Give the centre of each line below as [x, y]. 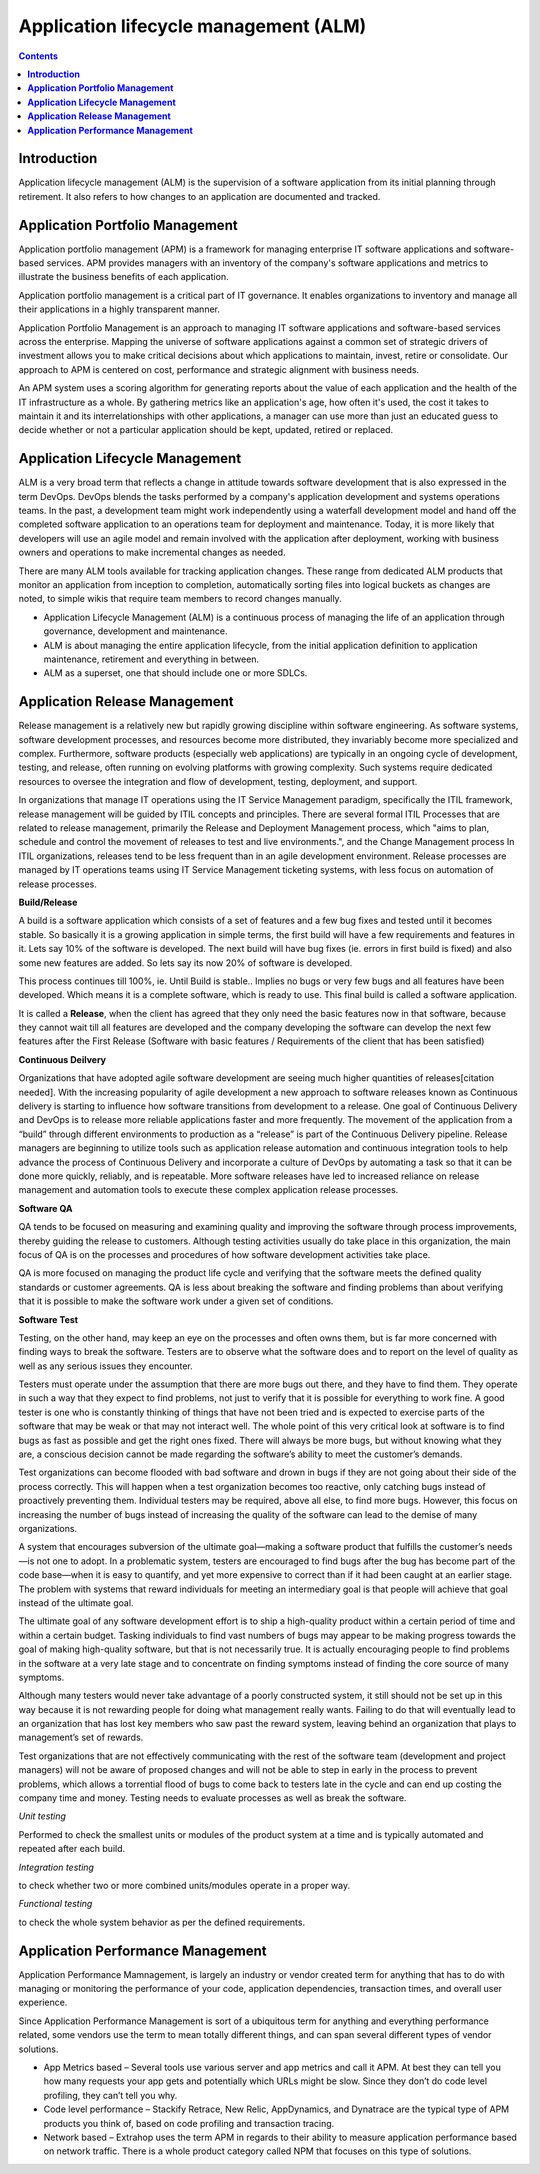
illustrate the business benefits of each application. [123, 277]
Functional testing [55, 1904]
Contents [38, 56]
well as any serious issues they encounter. [106, 1366]
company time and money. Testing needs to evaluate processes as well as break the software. [212, 1798]
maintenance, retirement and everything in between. [151, 659]
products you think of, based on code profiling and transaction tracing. [189, 2123]
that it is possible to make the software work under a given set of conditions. [176, 1301]
